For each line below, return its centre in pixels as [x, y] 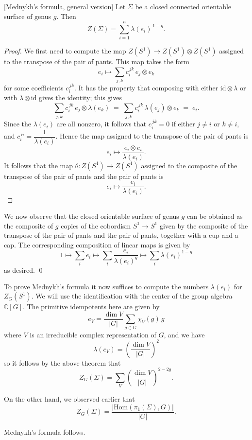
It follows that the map [39, 165]
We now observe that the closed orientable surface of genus [92, 216]
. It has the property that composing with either [146, 88]
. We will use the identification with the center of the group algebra [132, 296]
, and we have [184, 334]
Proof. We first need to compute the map [65, 51]
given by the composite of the [204, 225]
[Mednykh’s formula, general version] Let [65, 6]
